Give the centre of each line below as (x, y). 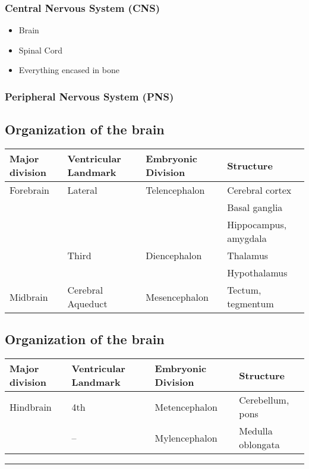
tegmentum (250, 304)
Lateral (82, 190)
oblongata (259, 445)
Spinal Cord (40, 50)
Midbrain (29, 297)
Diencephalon (174, 256)
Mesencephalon (177, 297)
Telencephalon (175, 190)
